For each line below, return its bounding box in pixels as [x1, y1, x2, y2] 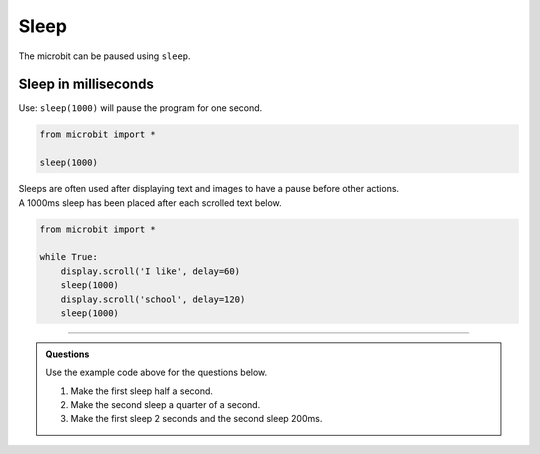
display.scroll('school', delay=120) [60, 293, 246, 305]
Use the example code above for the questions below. [45, 366, 268, 379]
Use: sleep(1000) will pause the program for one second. [18, 102, 263, 114]
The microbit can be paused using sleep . [18, 50, 191, 62]
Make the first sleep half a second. [70, 385, 214, 397]
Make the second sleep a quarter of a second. [70, 399, 261, 411]
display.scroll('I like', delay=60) [60, 265, 240, 277]
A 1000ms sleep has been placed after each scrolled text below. [18, 196, 282, 209]
